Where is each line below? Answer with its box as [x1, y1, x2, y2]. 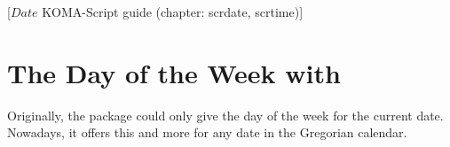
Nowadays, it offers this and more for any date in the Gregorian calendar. [7, 123, 407, 142]
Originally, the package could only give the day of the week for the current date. [7, 105, 444, 124]
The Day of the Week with [7, 54, 341, 90]
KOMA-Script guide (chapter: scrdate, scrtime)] [42, 3, 304, 20]
